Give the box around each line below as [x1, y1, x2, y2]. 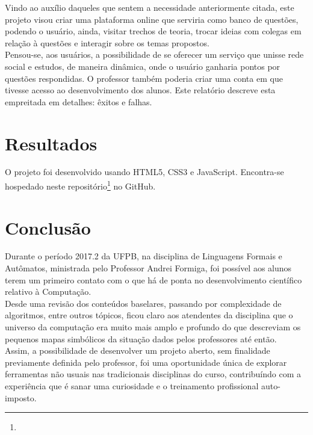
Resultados [5, 131, 98, 155]
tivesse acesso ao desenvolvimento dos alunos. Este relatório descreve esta [5, 84, 276, 96]
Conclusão [5, 215, 91, 239]
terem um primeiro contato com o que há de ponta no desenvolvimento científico [5, 273, 302, 286]
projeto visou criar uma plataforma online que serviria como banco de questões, [5, 13, 299, 25]
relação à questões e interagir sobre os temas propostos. [5, 36, 209, 49]
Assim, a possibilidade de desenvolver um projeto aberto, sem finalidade [5, 344, 270, 357]
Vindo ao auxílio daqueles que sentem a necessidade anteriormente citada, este [5, 1, 294, 13]
